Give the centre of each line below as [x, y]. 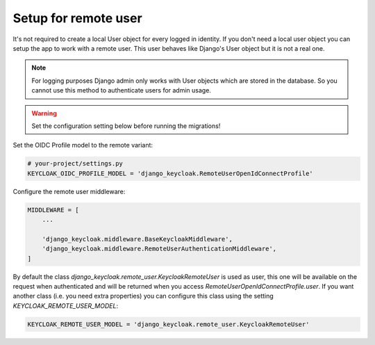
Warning [44, 113]
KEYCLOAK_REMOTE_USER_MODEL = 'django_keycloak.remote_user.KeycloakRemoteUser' [168, 324]
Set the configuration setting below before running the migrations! [126, 126]
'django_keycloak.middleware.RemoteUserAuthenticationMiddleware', [159, 249]
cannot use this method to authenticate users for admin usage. [122, 90]
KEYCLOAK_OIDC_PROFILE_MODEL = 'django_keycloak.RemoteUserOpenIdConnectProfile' [170, 173]
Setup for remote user [77, 18]
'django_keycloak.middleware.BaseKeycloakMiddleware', [137, 239]
